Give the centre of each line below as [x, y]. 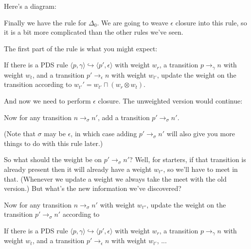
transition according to [38, 84]
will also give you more [201, 134]
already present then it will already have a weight [78, 169]
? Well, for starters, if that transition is [188, 159]
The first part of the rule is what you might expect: [81, 48]
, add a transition [124, 117]
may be [55, 134]
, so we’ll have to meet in [200, 169]
